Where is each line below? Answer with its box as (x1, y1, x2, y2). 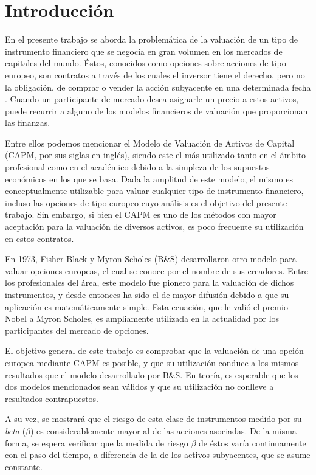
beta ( (5, 424, 26, 437)
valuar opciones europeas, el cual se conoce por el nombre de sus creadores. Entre (5, 264, 309, 277)
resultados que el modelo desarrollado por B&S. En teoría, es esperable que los (5, 368, 298, 381)
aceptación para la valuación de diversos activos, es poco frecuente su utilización (5, 220, 304, 233)
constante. (5, 460, 43, 473)
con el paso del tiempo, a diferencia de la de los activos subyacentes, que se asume (5, 448, 311, 461)
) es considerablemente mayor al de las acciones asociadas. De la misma (30, 424, 297, 437)
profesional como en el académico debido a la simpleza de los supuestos (5, 161, 270, 173)
